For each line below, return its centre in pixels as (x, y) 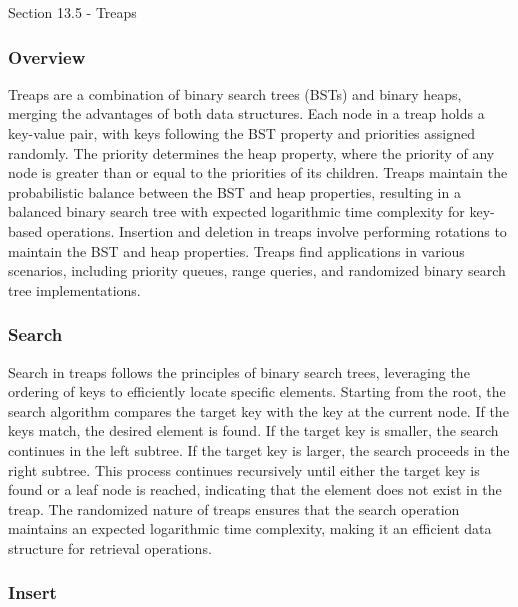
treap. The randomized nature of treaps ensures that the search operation (234, 508)
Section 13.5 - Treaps (72, 12)
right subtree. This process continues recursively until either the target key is (244, 469)
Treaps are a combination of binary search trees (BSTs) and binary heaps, (235, 93)
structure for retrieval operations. (110, 547)
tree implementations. (74, 289)
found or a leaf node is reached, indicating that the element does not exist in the (255, 489)
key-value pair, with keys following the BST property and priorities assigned (241, 133)
